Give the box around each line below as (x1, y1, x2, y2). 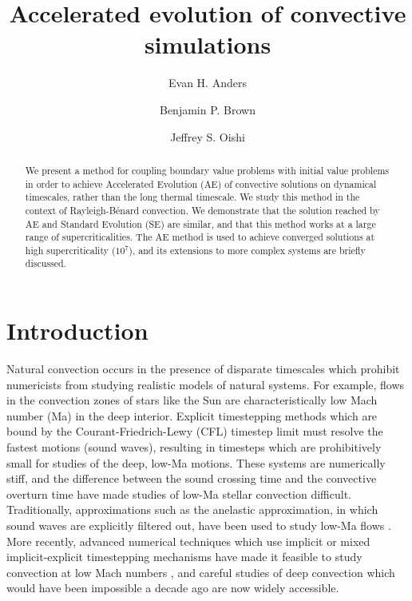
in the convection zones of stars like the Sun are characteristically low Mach (6, 392, 378, 408)
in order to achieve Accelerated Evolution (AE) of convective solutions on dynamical (25, 177, 377, 190)
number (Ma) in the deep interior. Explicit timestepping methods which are (6, 407, 378, 424)
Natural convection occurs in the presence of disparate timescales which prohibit (6, 360, 400, 377)
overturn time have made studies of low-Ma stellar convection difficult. (6, 485, 351, 502)
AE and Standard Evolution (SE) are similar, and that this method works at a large (25, 217, 376, 230)
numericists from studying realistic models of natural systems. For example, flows (6, 376, 405, 392)
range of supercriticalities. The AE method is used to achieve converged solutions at (25, 230, 375, 244)
